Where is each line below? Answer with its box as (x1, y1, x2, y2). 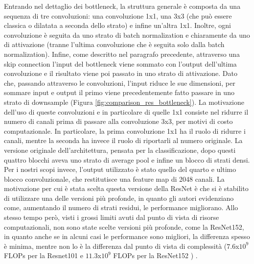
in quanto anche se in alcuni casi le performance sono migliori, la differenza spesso (4, 231, 250, 241)
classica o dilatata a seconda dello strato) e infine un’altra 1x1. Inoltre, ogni (4, 20, 231, 30)
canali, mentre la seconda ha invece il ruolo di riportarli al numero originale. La (4, 135, 243, 145)
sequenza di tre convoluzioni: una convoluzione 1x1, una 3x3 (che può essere (4, 10, 232, 21)
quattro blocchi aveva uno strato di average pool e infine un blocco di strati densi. (4, 154, 250, 165)
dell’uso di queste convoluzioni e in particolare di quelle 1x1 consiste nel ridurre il (4, 106, 249, 117)
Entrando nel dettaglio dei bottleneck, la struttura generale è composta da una (4, 1, 241, 11)
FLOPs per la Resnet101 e (4, 250, 83, 261)
